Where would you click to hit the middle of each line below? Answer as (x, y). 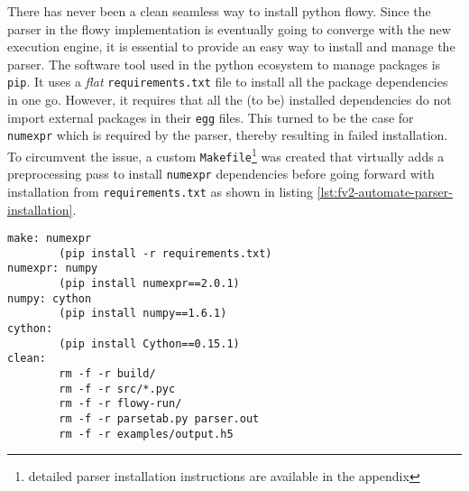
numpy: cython (50, 298)
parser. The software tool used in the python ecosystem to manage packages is (224, 64)
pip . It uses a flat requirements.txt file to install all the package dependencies (228, 82)
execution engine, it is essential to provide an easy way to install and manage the (231, 46)
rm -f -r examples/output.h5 (146, 434)
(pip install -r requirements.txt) (166, 253)
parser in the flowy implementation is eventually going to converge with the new (229, 28)
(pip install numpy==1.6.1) (143, 314)
